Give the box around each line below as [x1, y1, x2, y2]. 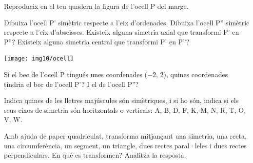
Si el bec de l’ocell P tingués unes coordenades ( [4, 69, 148, 80]
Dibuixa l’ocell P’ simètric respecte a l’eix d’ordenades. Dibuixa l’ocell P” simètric [4, 17, 250, 27]
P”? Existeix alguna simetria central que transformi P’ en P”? [4, 36, 190, 46]
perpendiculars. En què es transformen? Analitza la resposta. [4, 150, 186, 160]
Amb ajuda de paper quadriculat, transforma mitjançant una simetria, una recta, [4, 131, 247, 141]
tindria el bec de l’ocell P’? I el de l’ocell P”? [4, 79, 139, 89]
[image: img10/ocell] [4, 55, 74, 62]
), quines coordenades [163, 69, 228, 80]
